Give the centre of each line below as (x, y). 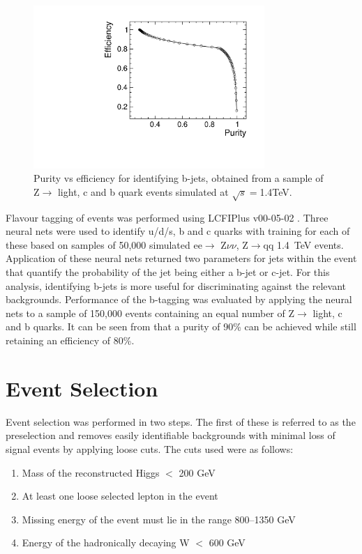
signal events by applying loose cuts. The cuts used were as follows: (150, 448)
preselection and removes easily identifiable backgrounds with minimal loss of (171, 435)
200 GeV (197, 472)
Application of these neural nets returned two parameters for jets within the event (181, 258)
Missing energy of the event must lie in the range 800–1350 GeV (159, 519)
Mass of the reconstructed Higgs (91, 472)
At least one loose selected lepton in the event (120, 496)
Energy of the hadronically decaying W (106, 543)
